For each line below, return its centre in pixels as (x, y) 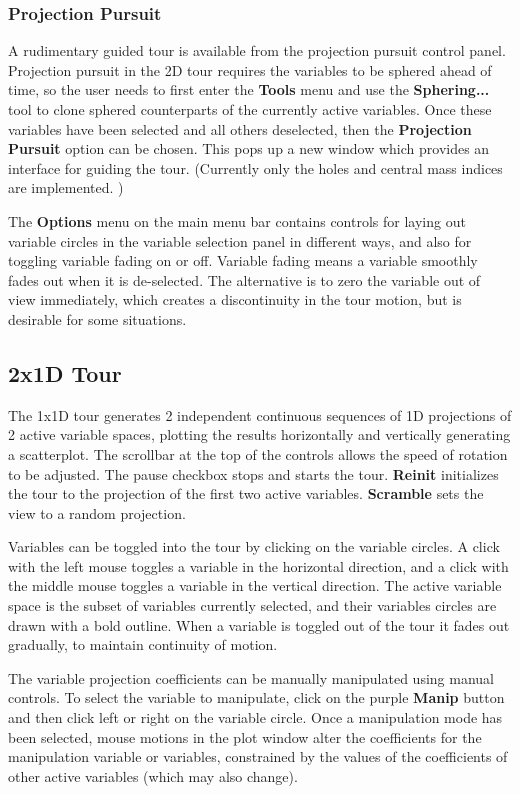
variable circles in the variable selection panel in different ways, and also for (240, 240)
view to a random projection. (97, 512)
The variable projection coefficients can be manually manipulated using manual (251, 677)
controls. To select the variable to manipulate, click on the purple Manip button (256, 697)
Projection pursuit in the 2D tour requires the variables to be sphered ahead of (250, 69)
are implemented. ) (66, 187)
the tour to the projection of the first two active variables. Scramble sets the (246, 493)
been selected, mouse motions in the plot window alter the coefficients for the (245, 736)
